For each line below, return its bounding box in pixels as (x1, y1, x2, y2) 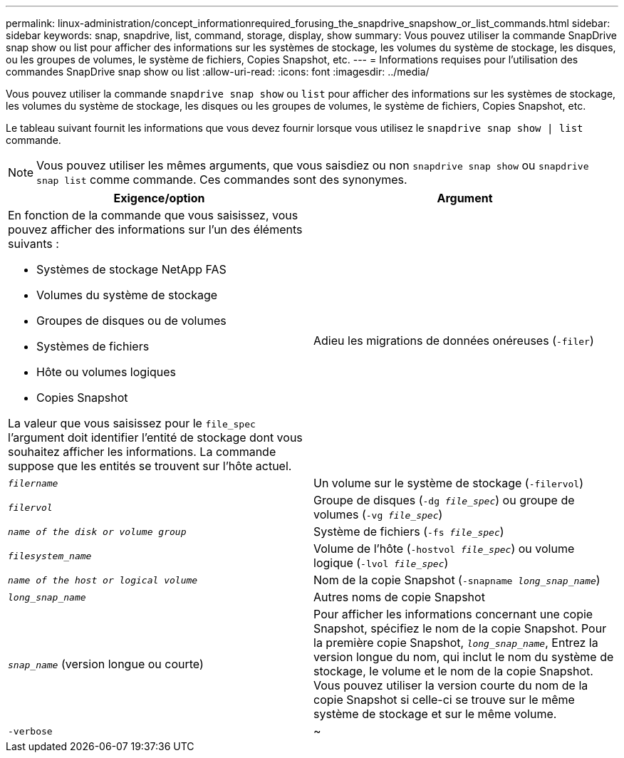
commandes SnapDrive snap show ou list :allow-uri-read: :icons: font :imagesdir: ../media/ (6, 66, 430, 78)
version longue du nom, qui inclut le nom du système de (313, 650, 614, 664)
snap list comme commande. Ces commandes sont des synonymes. (36, 172, 407, 187)
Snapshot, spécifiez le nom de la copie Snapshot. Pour (313, 621, 607, 635)
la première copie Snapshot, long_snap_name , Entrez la (313, 635, 598, 650)
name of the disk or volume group (8, 526, 187, 537)
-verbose (8, 725, 53, 737)
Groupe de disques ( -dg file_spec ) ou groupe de (313, 493, 575, 507)
